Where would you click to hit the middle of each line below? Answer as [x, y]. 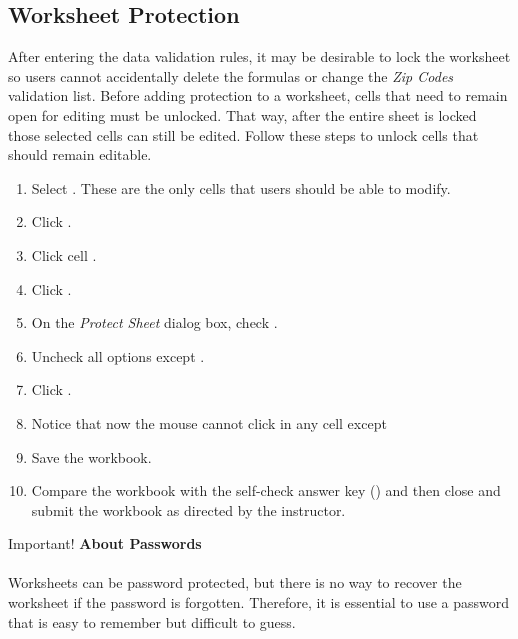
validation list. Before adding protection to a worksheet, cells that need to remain [258, 95]
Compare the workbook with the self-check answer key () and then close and [266, 490]
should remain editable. [80, 154]
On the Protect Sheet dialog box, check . [154, 322]
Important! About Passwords [105, 543]
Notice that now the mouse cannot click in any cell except [209, 422]
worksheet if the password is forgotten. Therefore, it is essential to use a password [259, 602]
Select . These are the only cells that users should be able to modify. [241, 187]
